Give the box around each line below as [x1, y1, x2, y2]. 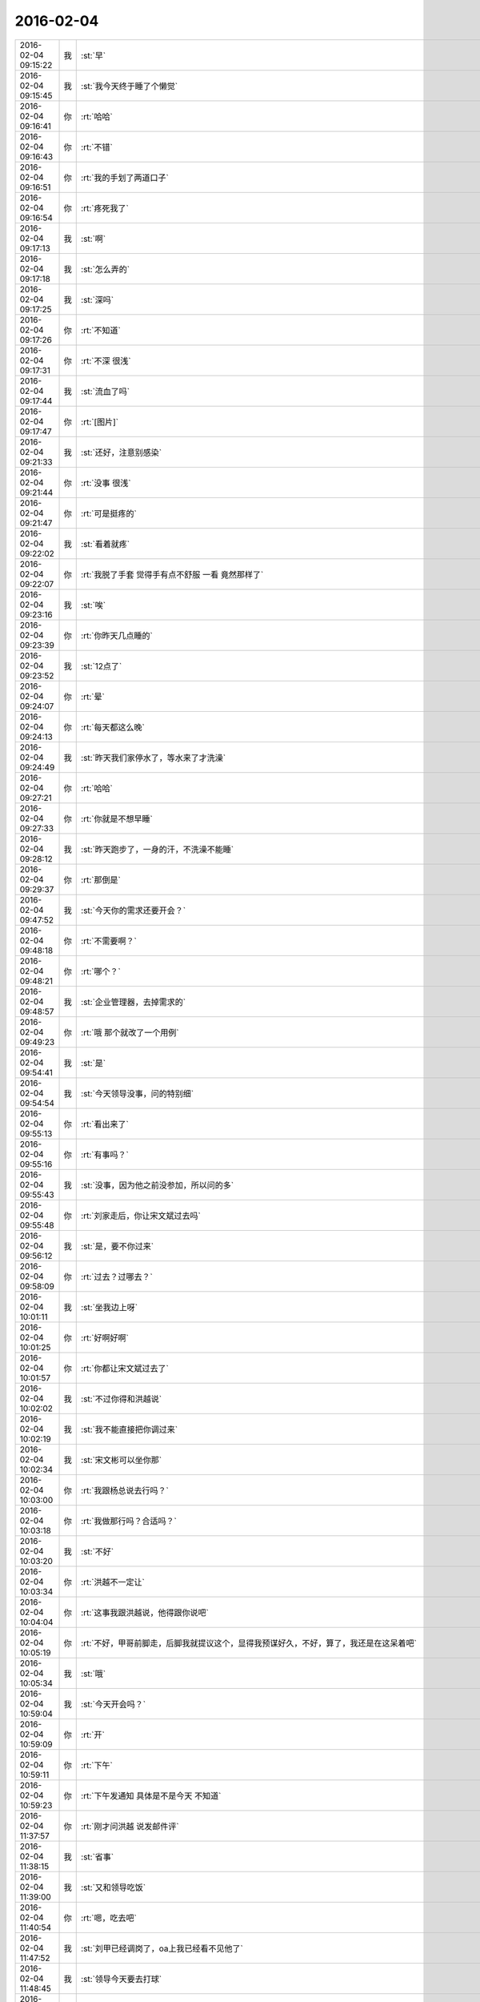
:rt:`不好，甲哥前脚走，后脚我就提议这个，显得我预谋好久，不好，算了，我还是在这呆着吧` [81, 1638, 418, 1649]
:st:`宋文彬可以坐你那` [81, 1454, 162, 1465]
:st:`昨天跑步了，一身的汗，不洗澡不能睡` [81, 843, 234, 854]
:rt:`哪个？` [81, 966, 122, 977]
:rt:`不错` [81, 141, 114, 152]
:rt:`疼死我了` [81, 203, 130, 214]
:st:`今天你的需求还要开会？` [81, 905, 186, 916]
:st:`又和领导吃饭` [81, 1882, 146, 1893]
